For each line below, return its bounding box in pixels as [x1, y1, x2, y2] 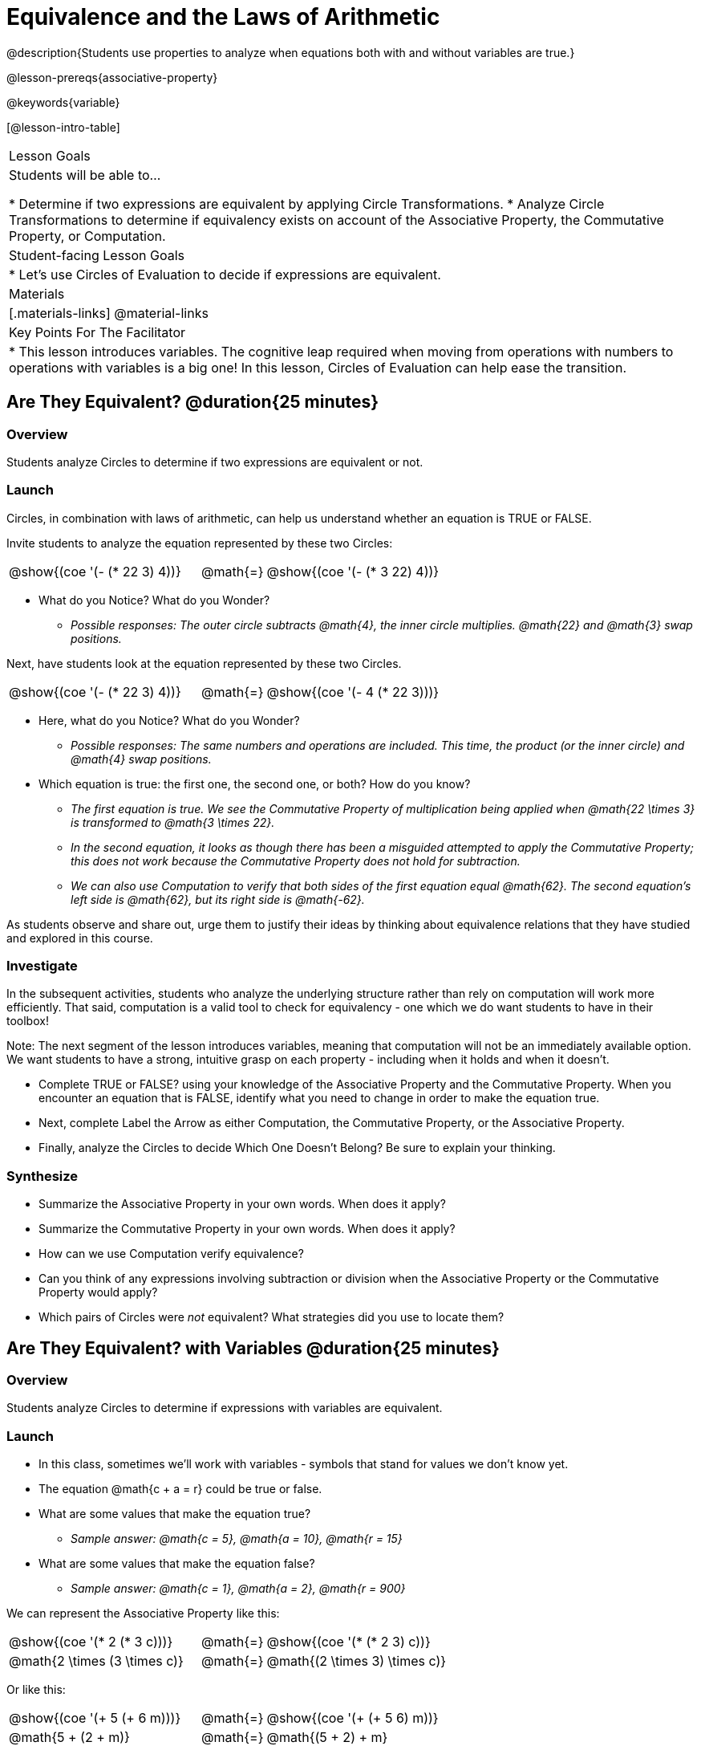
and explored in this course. [6, 930, 153, 945]
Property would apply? [38, 1285, 158, 1300]
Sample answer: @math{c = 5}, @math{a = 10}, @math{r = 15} [71, 1532, 403, 1546]
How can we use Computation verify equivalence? [38, 1247, 304, 1261]
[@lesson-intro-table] [6, 120, 120, 134]
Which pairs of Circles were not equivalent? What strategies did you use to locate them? [38, 1310, 504, 1325]
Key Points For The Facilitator [9, 324, 186, 340]
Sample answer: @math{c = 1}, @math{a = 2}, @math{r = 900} [71, 1581, 406, 1596]
